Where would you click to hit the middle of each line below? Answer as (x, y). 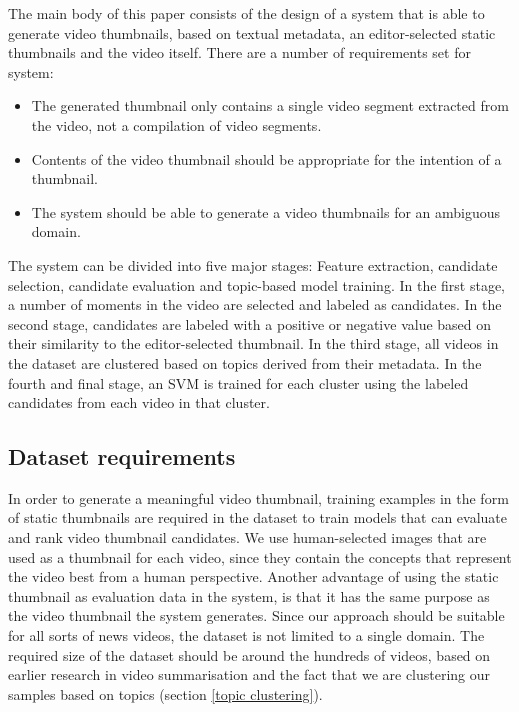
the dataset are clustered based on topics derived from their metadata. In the (245, 362)
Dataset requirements (122, 456)
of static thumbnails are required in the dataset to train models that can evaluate (258, 517)
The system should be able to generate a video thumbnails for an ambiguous (266, 211)
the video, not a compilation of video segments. (176, 124)
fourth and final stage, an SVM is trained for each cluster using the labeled (238, 382)
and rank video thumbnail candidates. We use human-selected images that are (247, 537)
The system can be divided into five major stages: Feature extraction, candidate (253, 264)
